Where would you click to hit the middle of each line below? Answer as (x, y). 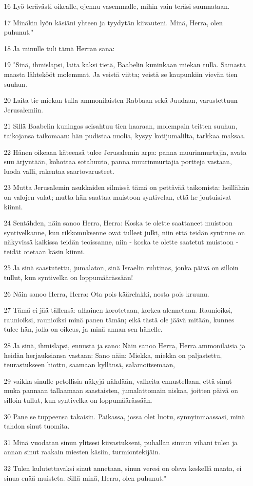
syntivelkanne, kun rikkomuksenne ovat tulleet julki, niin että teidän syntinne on (125, 232)
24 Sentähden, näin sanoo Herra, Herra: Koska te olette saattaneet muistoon (118, 223)
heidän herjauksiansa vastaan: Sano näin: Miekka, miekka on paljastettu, (113, 355)
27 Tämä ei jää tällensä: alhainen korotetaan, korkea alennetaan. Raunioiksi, (118, 310)
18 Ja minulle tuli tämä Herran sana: (59, 48)
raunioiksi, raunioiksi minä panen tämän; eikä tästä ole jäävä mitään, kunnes (119, 319)
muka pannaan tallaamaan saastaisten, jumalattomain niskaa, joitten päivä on (121, 390)
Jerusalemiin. (24, 109)
